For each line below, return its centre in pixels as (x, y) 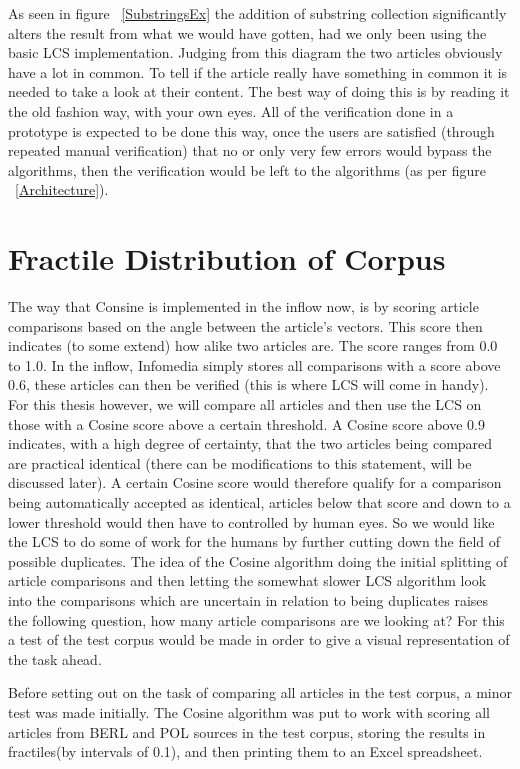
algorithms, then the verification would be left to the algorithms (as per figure (247, 169)
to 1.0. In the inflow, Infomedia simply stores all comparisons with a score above (254, 364)
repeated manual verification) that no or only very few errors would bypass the (250, 150)
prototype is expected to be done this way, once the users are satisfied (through (251, 130)
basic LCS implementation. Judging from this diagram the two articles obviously (255, 52)
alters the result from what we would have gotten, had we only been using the (247, 32)
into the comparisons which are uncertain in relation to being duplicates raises (248, 599)
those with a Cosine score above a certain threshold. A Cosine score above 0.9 (246, 423)
